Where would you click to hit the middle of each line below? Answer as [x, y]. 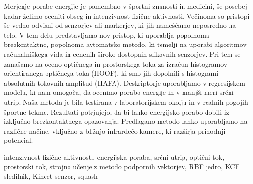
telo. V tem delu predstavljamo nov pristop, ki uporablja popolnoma [107, 34]
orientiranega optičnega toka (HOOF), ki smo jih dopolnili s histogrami [111, 73]
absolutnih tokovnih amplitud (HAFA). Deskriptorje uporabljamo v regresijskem [125, 82]
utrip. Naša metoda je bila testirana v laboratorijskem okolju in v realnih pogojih [126, 102]
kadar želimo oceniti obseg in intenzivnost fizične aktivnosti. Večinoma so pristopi [127, 15]
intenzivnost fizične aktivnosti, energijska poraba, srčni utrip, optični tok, [114, 156]
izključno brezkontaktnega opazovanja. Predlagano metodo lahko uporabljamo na [126, 121]
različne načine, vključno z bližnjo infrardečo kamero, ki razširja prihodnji [115, 130]
